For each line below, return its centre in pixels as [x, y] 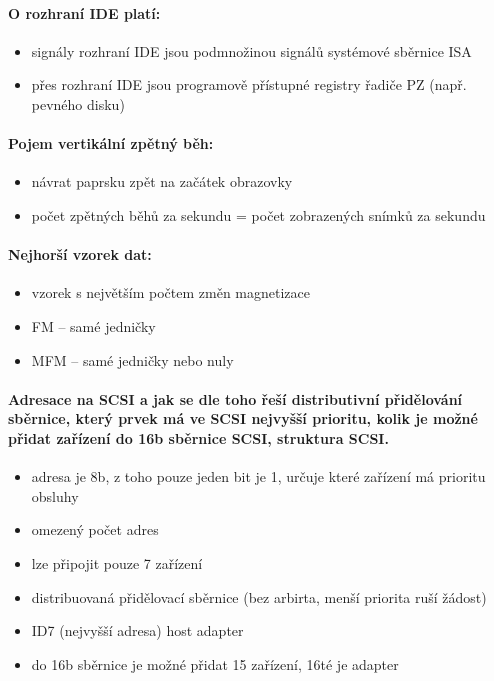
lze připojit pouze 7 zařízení [117, 562]
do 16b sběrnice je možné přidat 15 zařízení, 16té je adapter [215, 663]
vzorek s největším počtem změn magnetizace [170, 292]
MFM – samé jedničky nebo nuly [132, 359]
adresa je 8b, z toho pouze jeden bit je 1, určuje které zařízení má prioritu [258, 476]
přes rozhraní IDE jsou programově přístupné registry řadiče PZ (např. [249, 84]
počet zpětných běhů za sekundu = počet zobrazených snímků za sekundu [258, 214]
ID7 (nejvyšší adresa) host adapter [137, 630]
